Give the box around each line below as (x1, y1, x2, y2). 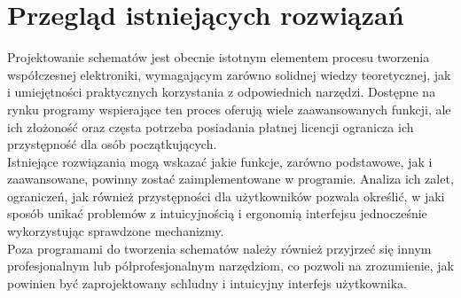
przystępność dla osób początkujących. (7, 135, 217, 153)
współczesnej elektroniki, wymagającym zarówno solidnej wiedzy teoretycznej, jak (7, 65, 451, 83)
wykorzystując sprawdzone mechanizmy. (7, 222, 224, 240)
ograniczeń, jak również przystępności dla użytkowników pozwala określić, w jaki (7, 186, 445, 205)
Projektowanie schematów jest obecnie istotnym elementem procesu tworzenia (7, 48, 430, 67)
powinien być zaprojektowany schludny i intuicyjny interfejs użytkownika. (7, 273, 408, 292)
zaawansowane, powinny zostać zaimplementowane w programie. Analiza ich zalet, (7, 169, 454, 188)
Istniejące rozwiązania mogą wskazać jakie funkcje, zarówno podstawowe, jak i (7, 152, 433, 170)
